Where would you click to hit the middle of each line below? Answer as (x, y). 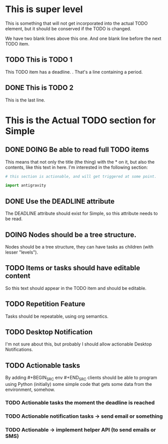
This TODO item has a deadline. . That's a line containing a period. (74, 72)
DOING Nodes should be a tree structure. (71, 235)
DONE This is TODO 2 (40, 88)
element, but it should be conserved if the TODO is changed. (68, 28)
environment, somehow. (30, 389)
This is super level (44, 9)
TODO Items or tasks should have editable (73, 268)
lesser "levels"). (22, 252)
